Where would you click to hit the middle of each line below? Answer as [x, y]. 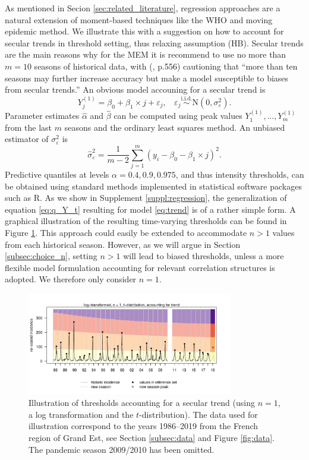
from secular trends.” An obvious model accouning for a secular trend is [135, 89]
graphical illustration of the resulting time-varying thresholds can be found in [146, 221]
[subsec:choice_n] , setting [51, 256]
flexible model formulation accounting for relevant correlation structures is [140, 267]
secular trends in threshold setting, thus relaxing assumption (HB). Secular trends [154, 42]
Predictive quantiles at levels [57, 174]
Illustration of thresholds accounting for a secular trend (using [142, 403]
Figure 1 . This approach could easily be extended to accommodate [126, 233]
